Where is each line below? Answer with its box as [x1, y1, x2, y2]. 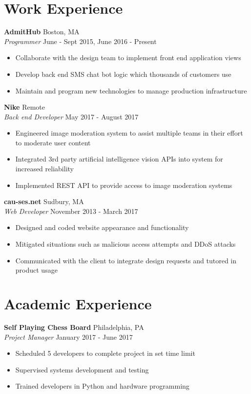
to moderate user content [15, 137, 91, 147]
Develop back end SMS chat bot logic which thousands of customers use [15, 69, 231, 79]
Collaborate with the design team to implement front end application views [15, 52, 241, 63]
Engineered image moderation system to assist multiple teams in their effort [15, 128, 243, 138]
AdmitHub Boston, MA [4, 26, 80, 37]
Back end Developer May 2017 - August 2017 [4, 111, 139, 121]
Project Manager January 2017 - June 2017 [4, 331, 133, 342]
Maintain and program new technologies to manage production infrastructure [15, 85, 247, 95]
